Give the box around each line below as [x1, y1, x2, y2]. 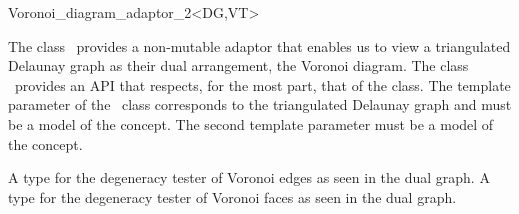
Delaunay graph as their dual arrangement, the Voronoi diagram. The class [8, 55, 469, 76]
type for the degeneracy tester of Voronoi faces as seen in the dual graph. [8, 186, 457, 207]
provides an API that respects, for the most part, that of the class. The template [14, 74, 511, 95]
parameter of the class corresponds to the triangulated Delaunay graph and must [8, 94, 512, 115]
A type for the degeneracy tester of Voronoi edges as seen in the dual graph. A [8, 167, 490, 188]
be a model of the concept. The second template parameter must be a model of [8, 113, 494, 134]
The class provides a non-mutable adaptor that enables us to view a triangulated [8, 35, 511, 56]
